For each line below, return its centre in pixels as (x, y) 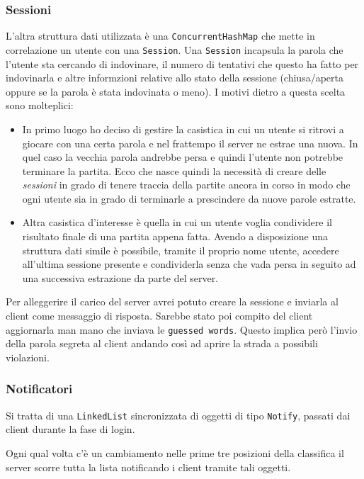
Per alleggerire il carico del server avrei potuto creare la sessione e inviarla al (172, 302)
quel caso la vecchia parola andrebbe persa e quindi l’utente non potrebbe (183, 157)
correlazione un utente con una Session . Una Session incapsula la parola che (175, 49)
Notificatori (39, 389)
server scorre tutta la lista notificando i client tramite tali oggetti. (148, 467)
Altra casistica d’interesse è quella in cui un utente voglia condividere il (177, 222)
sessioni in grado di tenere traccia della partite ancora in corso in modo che (186, 185)
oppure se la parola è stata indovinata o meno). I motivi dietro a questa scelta (176, 91)
